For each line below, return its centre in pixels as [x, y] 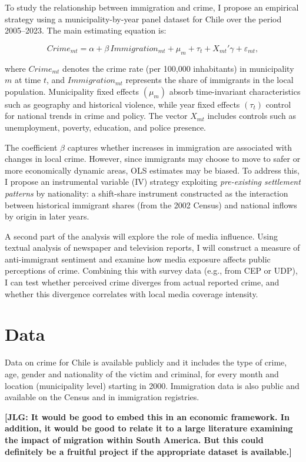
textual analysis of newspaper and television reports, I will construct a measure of [152, 247]
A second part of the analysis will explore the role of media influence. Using [141, 236]
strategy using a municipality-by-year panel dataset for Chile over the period [143, 19]
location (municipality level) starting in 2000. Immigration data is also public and [152, 385]
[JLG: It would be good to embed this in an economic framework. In [147, 416]
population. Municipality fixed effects [72, 91]
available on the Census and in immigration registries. [102, 397]
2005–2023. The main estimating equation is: [86, 30]
